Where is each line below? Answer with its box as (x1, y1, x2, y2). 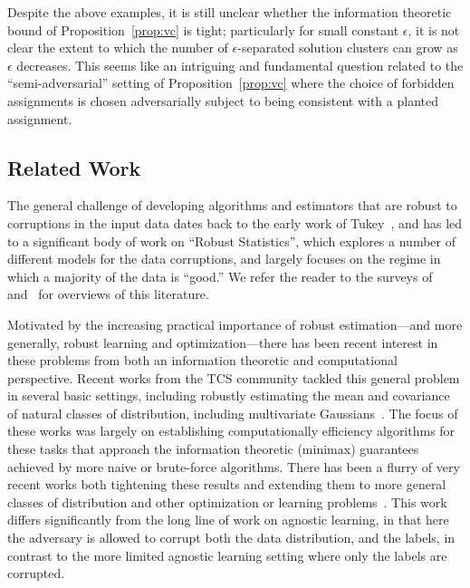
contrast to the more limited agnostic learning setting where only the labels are (7, 545, 447, 564)
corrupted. (7, 564, 65, 583)
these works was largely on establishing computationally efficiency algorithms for (7, 421, 456, 440)
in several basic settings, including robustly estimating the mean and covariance (7, 386, 450, 405)
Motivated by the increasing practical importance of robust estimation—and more (7, 314, 463, 333)
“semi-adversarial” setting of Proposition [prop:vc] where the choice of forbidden (7, 73, 455, 92)
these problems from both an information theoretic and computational (7, 351, 398, 370)
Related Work (7, 153, 141, 181)
